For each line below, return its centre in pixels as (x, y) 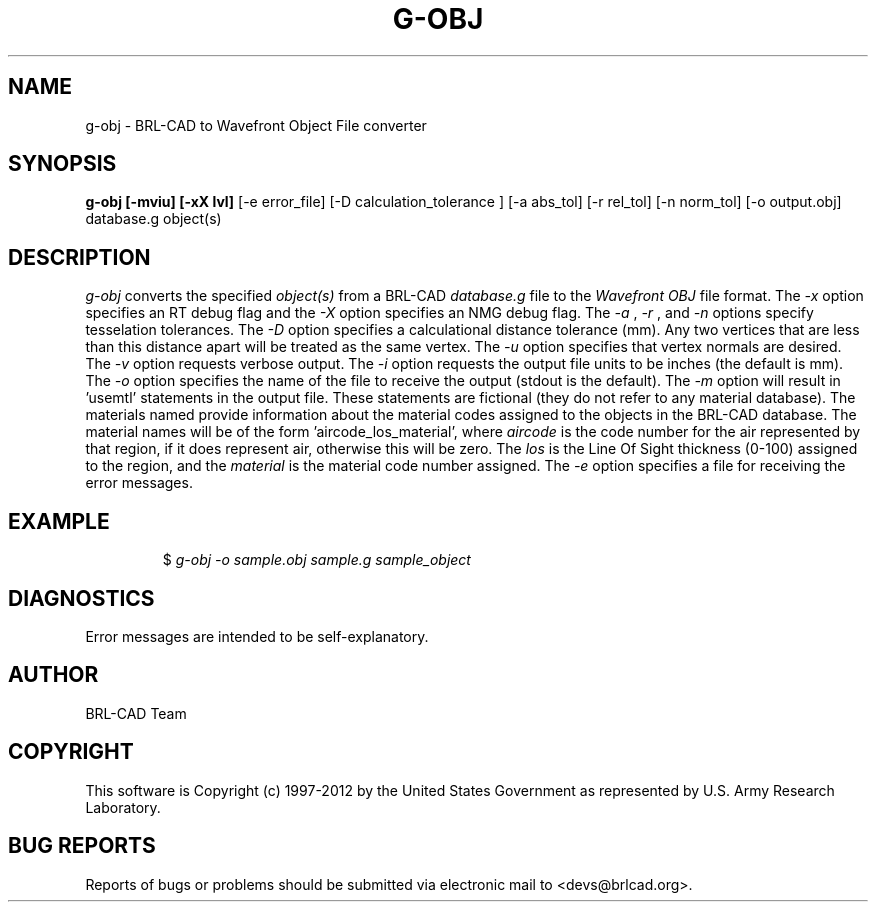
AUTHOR (53, 675)
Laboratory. (123, 807)
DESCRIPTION (79, 257)
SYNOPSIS (62, 164)
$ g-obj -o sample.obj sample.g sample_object (316, 560)
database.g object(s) (153, 219)
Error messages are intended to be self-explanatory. (257, 636)
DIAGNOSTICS (81, 598)
